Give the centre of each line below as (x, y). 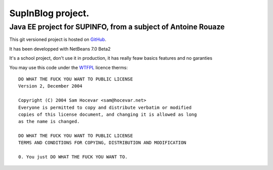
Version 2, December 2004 (51, 86)
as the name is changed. (49, 122)
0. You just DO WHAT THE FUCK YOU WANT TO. (73, 157)
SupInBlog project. (49, 13)
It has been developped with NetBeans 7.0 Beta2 (60, 49)
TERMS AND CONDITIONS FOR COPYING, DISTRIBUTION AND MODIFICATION (102, 143)
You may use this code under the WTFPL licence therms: (69, 67)
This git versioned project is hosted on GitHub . (58, 39)
